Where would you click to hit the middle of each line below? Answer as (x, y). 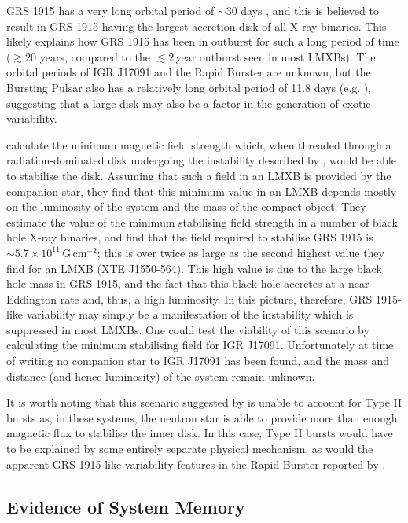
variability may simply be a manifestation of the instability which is (190, 314)
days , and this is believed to (310, 10)
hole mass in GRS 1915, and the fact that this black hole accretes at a (176, 284)
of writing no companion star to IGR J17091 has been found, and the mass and (198, 361)
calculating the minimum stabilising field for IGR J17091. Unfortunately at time (200, 345)
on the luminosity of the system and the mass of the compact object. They (186, 206)
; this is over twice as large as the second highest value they (241, 252)
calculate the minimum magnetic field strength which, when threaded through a (199, 144)
